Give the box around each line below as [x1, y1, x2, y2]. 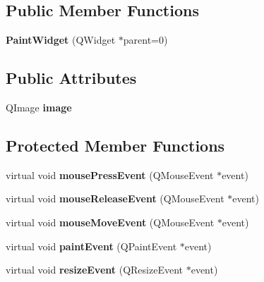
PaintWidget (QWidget [6, 32, 116, 47]
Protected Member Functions [6, 134, 225, 156]
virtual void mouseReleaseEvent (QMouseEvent [6, 191, 224, 206]
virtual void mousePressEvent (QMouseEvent [6, 167, 214, 182]
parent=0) [123, 32, 168, 47]
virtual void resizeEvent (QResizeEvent [6, 262, 183, 277]
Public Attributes [6, 67, 137, 89]
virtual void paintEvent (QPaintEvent [6, 238, 177, 253]
